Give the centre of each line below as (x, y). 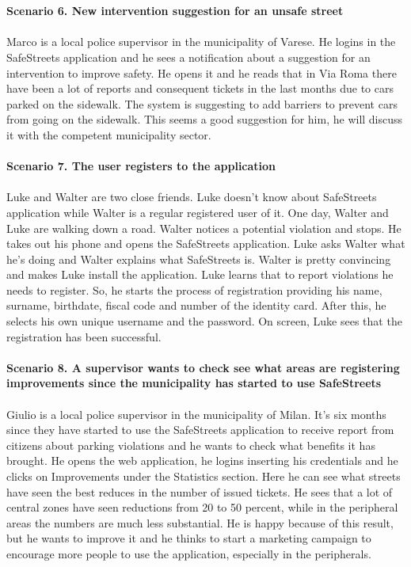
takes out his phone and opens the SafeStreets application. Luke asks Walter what (206, 244)
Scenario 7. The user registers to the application (141, 166)
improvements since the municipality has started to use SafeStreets (194, 383)
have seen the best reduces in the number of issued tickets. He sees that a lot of (200, 491)
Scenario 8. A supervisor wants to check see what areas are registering (203, 367)
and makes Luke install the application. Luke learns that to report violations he (200, 274)
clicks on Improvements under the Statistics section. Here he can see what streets (204, 476)
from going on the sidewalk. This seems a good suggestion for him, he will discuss (205, 119)
